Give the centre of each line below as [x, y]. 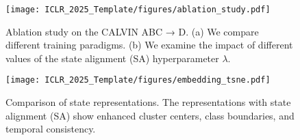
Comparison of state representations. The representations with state [148, 102]
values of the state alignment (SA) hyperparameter [112, 58]
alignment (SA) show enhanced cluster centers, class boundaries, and [150, 115]
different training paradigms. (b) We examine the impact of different [149, 45]
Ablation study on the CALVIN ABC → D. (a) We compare [132, 31]
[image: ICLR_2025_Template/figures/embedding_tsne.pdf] [138, 80]
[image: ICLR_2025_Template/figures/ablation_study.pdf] [138, 10]
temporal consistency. [51, 129]
